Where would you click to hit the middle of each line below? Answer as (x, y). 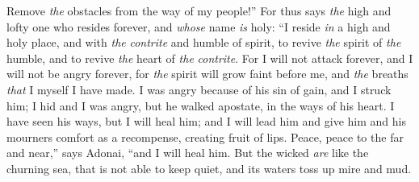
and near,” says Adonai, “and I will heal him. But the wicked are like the (188, 153)
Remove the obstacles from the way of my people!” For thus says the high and (199, 10)
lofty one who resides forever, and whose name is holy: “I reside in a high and (199, 26)
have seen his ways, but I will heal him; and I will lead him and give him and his (206, 121)
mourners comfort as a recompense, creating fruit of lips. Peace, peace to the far (205, 136)
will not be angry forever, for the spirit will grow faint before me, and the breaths (207, 74)
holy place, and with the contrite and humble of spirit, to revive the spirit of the (204, 42)
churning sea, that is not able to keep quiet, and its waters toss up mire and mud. (209, 168)
